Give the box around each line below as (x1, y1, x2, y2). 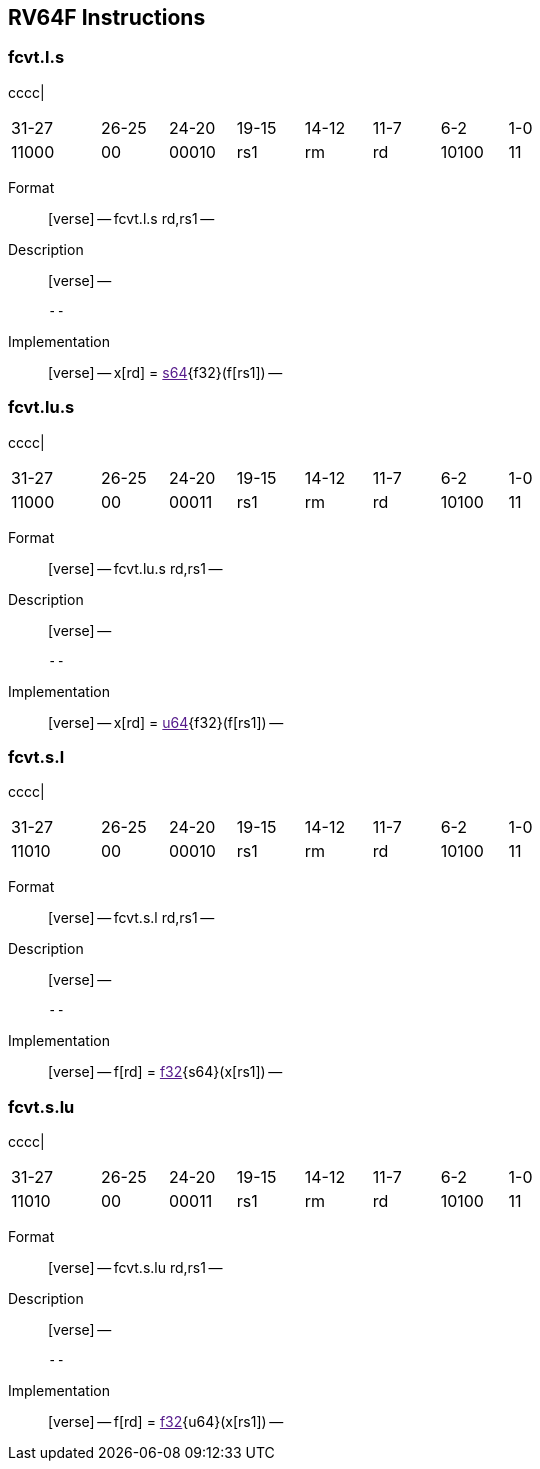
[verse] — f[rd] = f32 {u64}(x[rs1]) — (48, 1413, 284, 1431)
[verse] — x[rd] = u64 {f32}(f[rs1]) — (48, 713, 284, 731)
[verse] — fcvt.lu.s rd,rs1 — (48, 559, 223, 577)
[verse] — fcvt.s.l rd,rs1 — (48, 909, 215, 927)
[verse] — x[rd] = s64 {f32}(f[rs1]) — (48, 363, 283, 381)
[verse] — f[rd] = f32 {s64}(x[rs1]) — (48, 1063, 283, 1081)
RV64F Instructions (8, 5, 206, 30)
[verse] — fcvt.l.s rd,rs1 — (48, 209, 215, 227)
